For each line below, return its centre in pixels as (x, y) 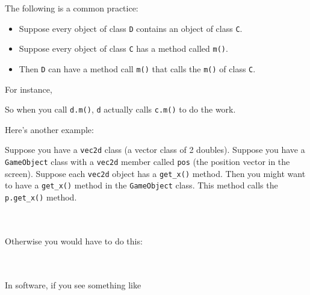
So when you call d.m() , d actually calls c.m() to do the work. (120, 109)
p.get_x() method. (41, 197)
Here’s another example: (49, 129)
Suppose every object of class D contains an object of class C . (131, 28)
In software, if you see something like (73, 284)
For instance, (29, 89)
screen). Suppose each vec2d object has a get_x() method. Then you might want (155, 173)
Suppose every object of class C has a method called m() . (123, 48)
